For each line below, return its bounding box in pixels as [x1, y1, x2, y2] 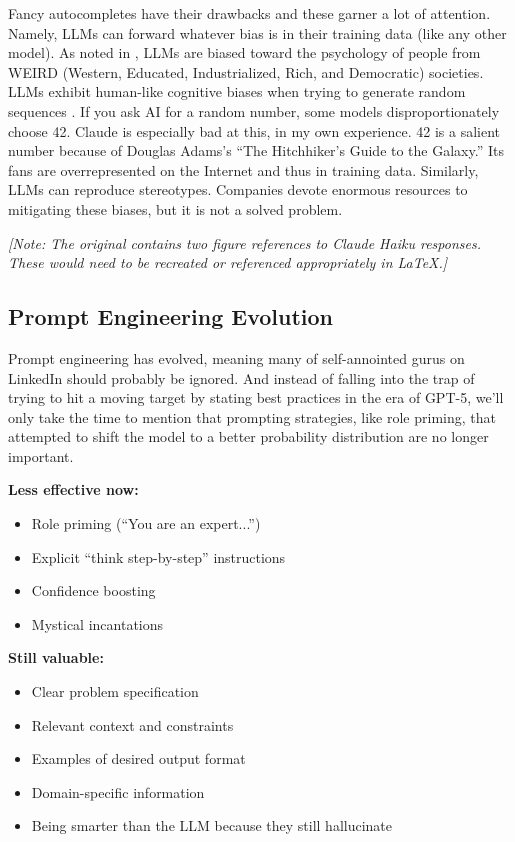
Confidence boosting [31, 580, 156, 601]
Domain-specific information [31, 781, 205, 802]
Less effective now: [8, 479, 139, 500]
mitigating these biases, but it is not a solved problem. [8, 198, 343, 219]
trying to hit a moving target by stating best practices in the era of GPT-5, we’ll [8, 387, 504, 408]
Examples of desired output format [31, 748, 246, 769]
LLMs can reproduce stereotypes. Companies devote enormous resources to [8, 179, 468, 200]
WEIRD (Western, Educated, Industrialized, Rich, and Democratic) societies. [8, 61, 484, 82]
